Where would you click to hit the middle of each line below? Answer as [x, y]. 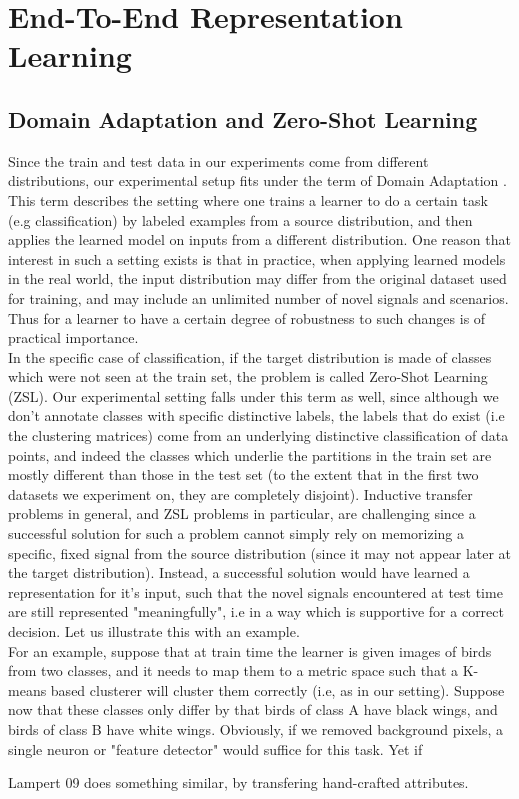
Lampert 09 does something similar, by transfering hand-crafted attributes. [238, 782]
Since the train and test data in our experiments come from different [218, 160]
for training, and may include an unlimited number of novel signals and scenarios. [258, 297]
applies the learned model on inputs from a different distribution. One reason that [259, 239]
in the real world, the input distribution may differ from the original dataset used [257, 278]
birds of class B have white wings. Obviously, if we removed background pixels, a [256, 728]
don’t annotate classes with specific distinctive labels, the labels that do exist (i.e [256, 415]
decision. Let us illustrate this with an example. [154, 631]
